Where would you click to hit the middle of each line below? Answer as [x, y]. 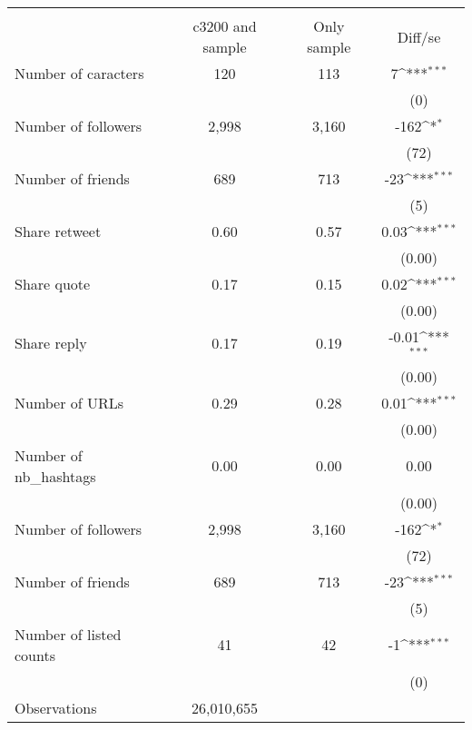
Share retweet [58, 231]
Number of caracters [79, 73]
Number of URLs [69, 402]
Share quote [53, 284]
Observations [56, 707]
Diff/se [419, 36]
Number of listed [68, 634]
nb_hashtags [55, 476]
